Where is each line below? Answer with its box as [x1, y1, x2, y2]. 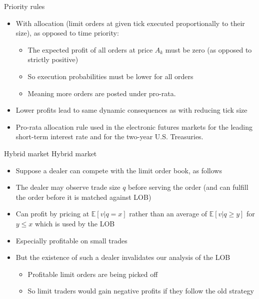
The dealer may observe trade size [15, 182, 120, 192]
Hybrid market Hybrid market [4, 148, 97, 158]
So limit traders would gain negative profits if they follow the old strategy [27, 285, 254, 296]
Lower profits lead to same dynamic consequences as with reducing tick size [15, 105, 247, 115]
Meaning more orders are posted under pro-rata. [27, 88, 176, 98]
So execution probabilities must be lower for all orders [27, 71, 193, 81]
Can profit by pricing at [15, 208, 89, 219]
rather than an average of [129, 208, 207, 219]
